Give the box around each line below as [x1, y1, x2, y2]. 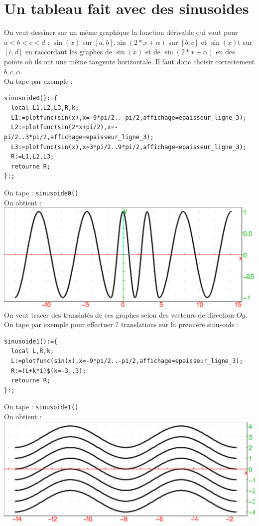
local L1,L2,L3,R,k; [11, 104, 79, 112]
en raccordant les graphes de [25, 46, 112, 57]
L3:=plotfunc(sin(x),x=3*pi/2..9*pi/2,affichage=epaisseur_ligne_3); [11, 143, 247, 151]
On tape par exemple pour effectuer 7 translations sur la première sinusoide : [4, 319, 239, 330]
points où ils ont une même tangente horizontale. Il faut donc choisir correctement [4, 56, 255, 66]
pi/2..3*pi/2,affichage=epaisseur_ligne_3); [4, 134, 154, 141]
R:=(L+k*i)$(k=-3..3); [11, 367, 86, 374]
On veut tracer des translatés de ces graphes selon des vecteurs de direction [4, 309, 234, 320]
